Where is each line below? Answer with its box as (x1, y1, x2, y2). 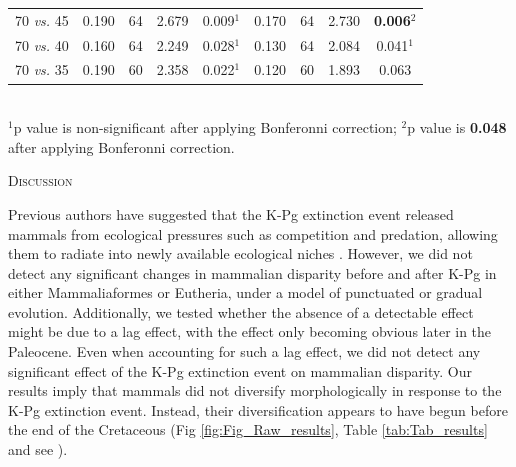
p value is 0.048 (407, 117, 507, 138)
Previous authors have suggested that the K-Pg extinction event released (8, 203, 454, 224)
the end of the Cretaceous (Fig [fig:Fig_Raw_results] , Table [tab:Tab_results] (8, 419, 488, 440)
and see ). (8, 439, 68, 460)
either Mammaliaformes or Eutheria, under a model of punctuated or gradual (8, 282, 483, 303)
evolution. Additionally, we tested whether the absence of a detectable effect (8, 301, 474, 322)
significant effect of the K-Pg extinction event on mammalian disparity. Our (8, 360, 472, 381)
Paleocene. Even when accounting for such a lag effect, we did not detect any (8, 341, 481, 362)
